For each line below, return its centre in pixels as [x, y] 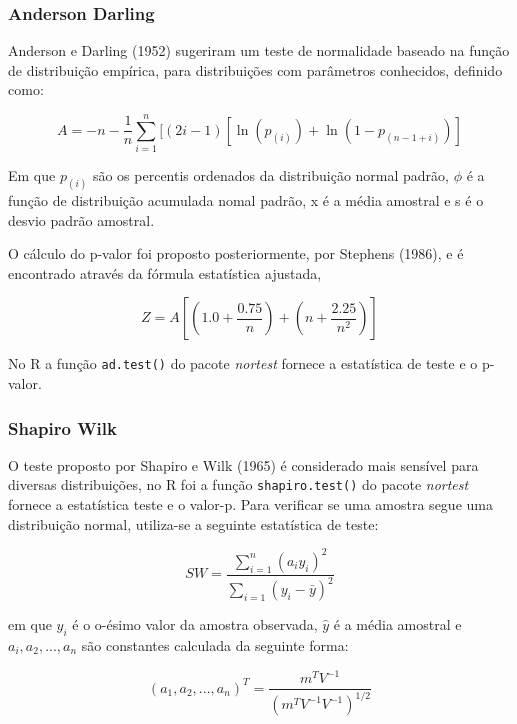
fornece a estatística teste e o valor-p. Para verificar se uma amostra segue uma [250, 504]
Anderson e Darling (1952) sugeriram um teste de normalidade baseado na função [259, 50]
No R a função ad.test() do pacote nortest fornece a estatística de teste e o [243, 363]
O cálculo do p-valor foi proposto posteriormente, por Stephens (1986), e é [236, 253]
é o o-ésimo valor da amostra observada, [195, 624]
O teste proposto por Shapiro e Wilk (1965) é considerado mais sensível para [243, 464]
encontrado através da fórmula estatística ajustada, [165, 272]
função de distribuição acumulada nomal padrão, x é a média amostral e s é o [246, 199]
